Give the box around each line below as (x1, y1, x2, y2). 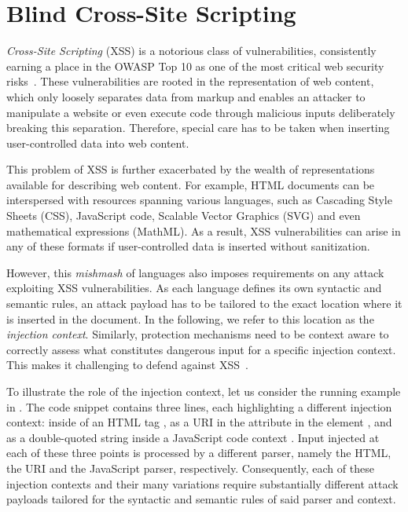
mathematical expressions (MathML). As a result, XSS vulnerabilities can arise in (6, 222, 401, 239)
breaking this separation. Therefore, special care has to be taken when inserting (6, 119, 390, 136)
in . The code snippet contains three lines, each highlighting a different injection (6, 398, 392, 415)
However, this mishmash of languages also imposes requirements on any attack (6, 264, 384, 280)
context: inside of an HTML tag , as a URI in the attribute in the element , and (6, 414, 392, 430)
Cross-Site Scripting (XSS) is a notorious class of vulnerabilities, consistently (6, 42, 377, 59)
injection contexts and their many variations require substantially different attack (6, 475, 399, 492)
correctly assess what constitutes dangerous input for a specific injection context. (6, 341, 396, 357)
